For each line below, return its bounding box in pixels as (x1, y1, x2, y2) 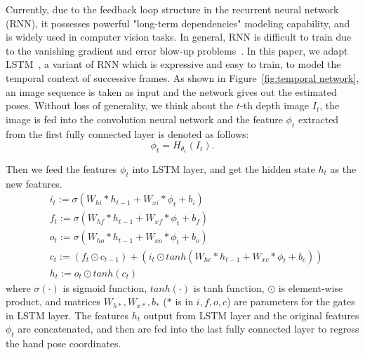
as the (330, 162, 357, 176)
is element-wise (278, 280, 343, 295)
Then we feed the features (6, 162, 117, 176)
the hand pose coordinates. (6, 336, 121, 351)
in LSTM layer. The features (6, 307, 128, 322)
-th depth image (240, 98, 310, 113)
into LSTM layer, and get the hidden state (132, 162, 315, 176)
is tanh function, (193, 280, 265, 295)
